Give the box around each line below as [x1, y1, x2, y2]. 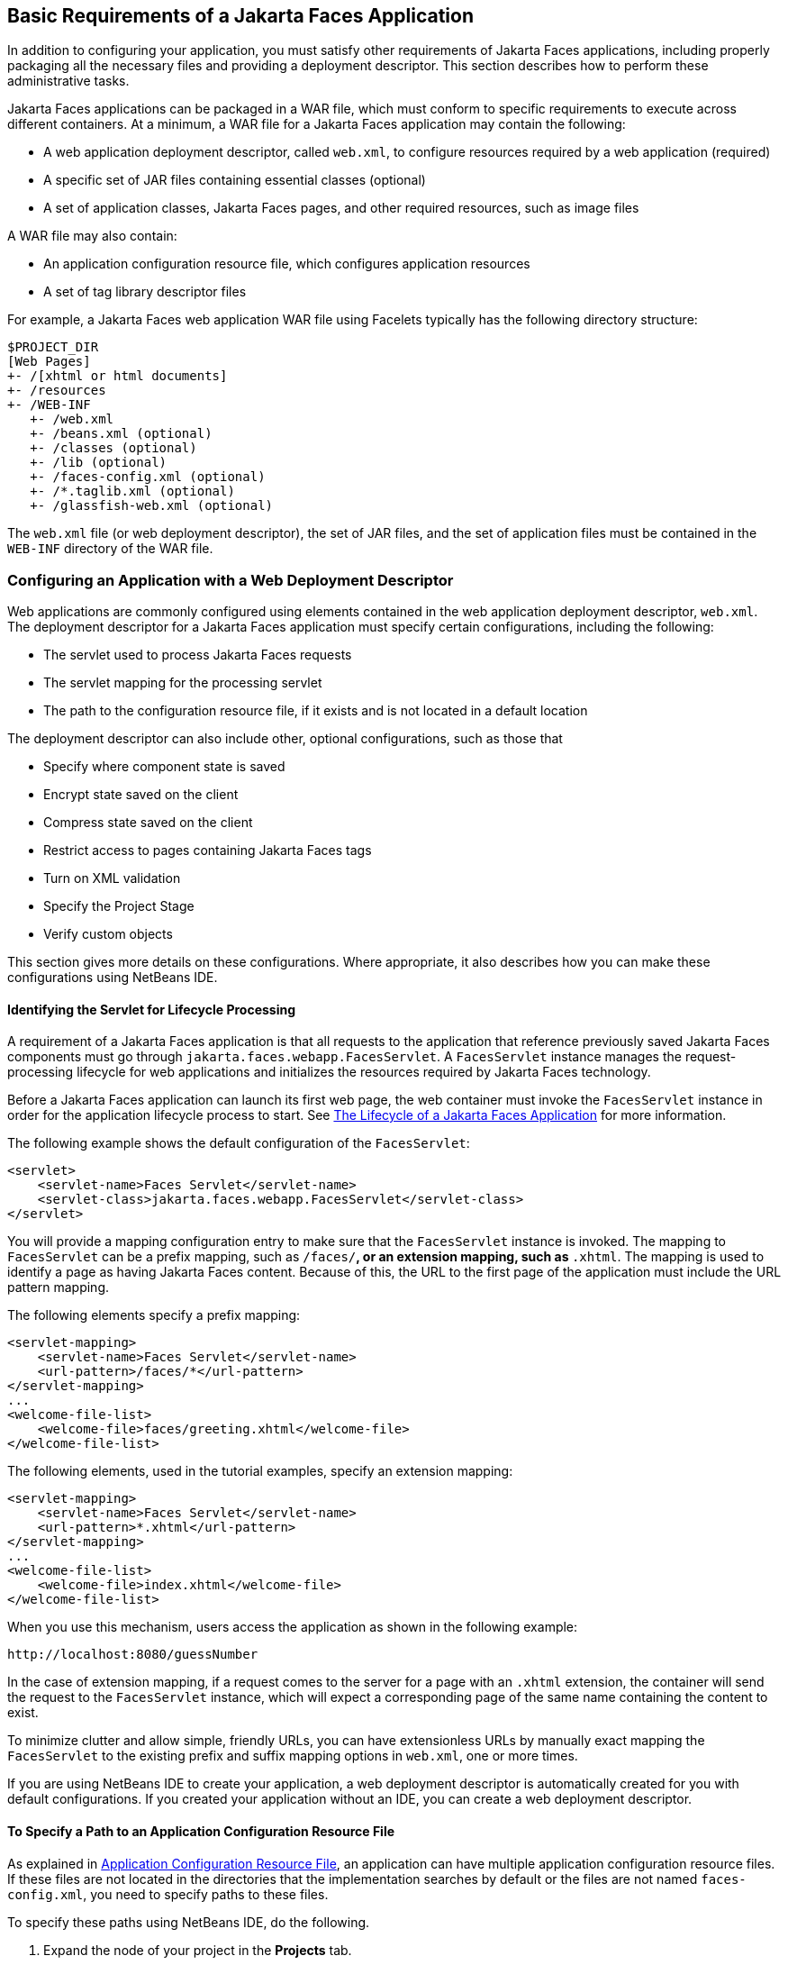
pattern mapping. [7, 1279, 110, 1296]
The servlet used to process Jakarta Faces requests [43, 647, 352, 663]
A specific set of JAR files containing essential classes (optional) [43, 172, 426, 188]
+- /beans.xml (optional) [30, 426, 213, 441]
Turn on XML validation [43, 870, 181, 887]
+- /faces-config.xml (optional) [30, 469, 266, 485]
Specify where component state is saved [43, 759, 285, 775]
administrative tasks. [7, 73, 130, 89]
